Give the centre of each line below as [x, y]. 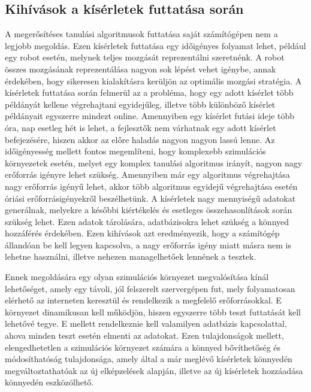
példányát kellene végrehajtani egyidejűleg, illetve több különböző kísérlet [140, 104]
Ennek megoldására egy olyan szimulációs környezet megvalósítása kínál [137, 277]
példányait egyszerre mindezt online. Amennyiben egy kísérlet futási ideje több [150, 116]
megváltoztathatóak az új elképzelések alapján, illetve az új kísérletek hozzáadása [154, 370]
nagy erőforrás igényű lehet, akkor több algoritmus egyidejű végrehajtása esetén [151, 186]
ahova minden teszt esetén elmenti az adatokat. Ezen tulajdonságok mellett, [144, 335]
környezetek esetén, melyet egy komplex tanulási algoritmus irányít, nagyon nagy [154, 162]
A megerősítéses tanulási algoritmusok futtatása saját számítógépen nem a [141, 34]
